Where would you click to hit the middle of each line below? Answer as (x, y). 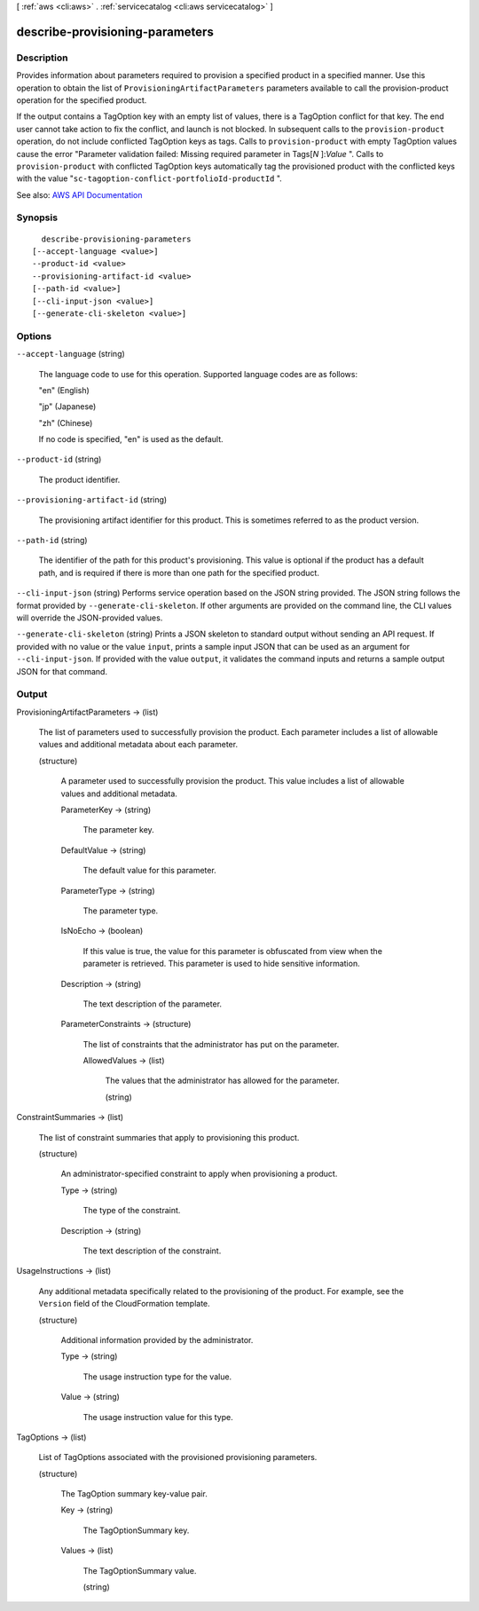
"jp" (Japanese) (67, 407)
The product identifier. (79, 479)
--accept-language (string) (71, 354)
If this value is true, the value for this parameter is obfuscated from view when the (233, 951)
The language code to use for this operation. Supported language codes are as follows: (198, 374)
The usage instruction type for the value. (157, 1377)
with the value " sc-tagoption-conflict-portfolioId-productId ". (149, 178)
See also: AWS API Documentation (79, 194)
